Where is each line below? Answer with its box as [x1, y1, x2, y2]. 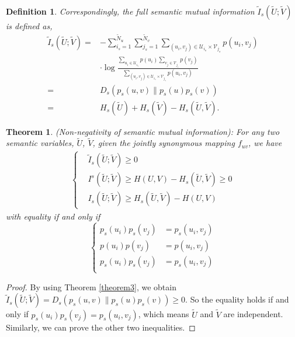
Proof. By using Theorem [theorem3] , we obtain [6, 280, 176, 293]
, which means [138, 308, 189, 320]
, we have [248, 137, 282, 149]
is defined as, [6, 20, 53, 32]
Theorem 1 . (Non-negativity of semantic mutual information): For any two [6, 125, 280, 137]
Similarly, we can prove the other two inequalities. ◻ [6, 321, 196, 333]
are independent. [223, 308, 283, 320]
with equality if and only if [6, 210, 100, 222]
